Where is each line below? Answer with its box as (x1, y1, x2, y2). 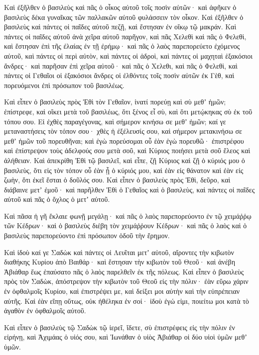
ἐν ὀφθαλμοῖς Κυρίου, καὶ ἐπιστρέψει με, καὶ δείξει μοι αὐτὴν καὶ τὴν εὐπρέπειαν (4, 286, 240, 296)
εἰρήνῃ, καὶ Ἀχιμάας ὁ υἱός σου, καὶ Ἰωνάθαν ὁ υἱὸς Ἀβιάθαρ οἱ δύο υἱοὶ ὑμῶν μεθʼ (4, 332, 247, 342)
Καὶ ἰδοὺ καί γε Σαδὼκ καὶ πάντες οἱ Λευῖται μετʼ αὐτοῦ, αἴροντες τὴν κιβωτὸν (4, 247, 234, 257)
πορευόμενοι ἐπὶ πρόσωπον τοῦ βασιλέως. (4, 80, 125, 90)
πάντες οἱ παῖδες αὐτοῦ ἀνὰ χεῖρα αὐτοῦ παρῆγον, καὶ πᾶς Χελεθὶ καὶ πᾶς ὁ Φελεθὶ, (4, 31, 247, 41)
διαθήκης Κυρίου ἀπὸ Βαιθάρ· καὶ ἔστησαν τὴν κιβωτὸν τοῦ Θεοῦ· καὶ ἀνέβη (4, 257, 235, 267)
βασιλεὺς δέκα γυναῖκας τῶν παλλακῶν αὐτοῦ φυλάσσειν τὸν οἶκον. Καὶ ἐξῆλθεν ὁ (4, 11, 244, 22)
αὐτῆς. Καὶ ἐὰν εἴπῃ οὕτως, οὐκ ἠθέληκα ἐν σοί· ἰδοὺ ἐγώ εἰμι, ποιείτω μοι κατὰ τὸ (4, 295, 249, 306)
